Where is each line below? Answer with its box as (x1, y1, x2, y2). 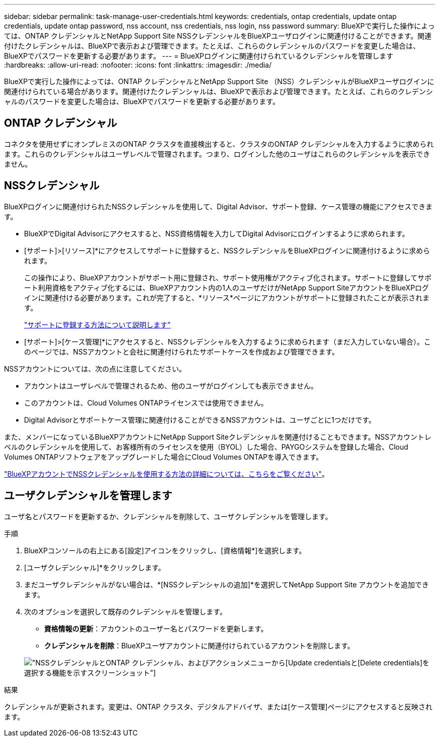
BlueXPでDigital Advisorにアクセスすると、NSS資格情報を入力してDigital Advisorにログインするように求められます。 (24, 229, 409, 238)
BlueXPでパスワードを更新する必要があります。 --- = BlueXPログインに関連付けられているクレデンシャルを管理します (4, 52, 393, 60)
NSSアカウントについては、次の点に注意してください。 (4, 364, 186, 373)
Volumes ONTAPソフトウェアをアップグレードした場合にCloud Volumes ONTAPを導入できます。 (4, 452, 323, 461)
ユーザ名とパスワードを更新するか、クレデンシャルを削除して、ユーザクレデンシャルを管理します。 (4, 512, 332, 521)
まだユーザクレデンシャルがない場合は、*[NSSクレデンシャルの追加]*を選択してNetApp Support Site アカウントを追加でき (24, 580, 429, 589)
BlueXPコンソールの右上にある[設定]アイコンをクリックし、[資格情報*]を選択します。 (24, 546, 306, 555)
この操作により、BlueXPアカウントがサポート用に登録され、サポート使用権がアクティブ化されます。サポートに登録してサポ (24, 273, 432, 282)
